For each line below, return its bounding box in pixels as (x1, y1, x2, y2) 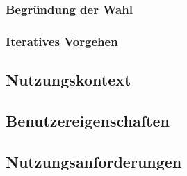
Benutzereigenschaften (6, 109, 170, 131)
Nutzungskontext (6, 69, 131, 90)
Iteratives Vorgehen (6, 32, 118, 49)
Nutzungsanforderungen (6, 150, 182, 172)
